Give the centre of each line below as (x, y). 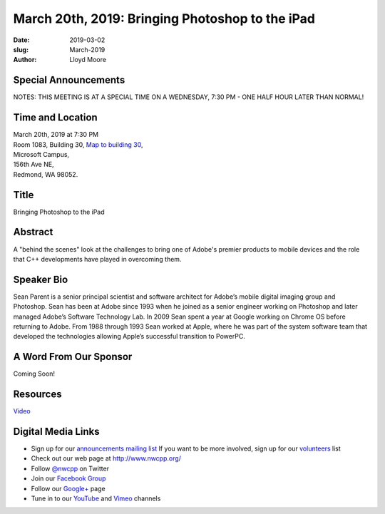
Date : (21, 40)
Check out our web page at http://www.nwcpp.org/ (106, 458)
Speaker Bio (41, 279)
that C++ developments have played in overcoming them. (97, 259)
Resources (37, 395)
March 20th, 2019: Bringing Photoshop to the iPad (164, 19)
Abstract (33, 232)
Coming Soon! (34, 374)
